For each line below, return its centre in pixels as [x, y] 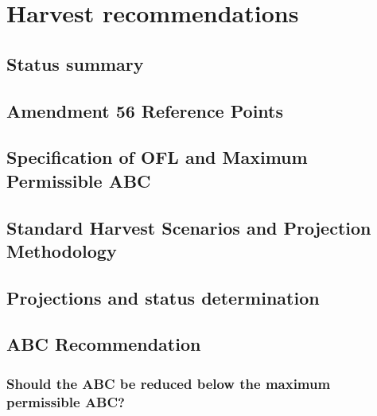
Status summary [75, 63]
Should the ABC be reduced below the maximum [169, 383]
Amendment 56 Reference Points [145, 110]
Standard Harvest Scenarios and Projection [189, 227]
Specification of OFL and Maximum [157, 157]
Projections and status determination [163, 297]
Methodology [62, 250]
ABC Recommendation [104, 344]
